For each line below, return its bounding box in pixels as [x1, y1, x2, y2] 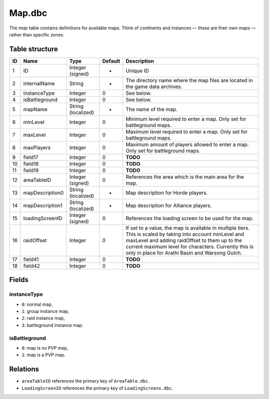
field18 [23, 160, 39, 167]
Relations [9, 365, 39, 374]
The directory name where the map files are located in [126, 77, 253, 84]
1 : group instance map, [21, 308, 69, 314]
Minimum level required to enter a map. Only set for [126, 115, 247, 122]
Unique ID [126, 67, 149, 74]
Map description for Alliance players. [126, 202, 212, 209]
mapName [23, 106, 48, 113]
